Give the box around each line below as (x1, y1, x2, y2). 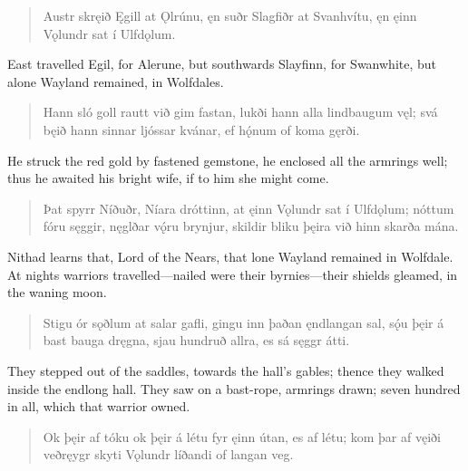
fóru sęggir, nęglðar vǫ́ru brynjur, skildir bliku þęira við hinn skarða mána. (43, 216, 459, 235)
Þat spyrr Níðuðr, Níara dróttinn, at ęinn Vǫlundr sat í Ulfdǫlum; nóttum (43, 198, 454, 217)
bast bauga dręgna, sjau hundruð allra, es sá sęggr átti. (43, 331, 350, 350)
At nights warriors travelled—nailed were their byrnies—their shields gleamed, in (7, 264, 458, 284)
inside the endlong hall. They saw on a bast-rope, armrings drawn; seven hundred (7, 379, 461, 398)
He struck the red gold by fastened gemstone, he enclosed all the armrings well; (7, 150, 448, 169)
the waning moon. (7, 283, 107, 302)
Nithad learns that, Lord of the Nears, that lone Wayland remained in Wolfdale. (7, 246, 453, 265)
